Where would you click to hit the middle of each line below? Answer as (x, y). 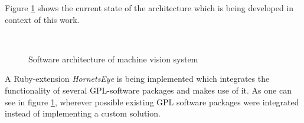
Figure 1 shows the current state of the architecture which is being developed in (149, 8)
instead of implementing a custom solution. (83, 113)
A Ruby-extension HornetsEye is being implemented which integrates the (137, 79)
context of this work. (42, 19)
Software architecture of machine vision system (113, 59)
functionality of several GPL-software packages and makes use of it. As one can (148, 90)
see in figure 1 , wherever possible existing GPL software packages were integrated (152, 102)
